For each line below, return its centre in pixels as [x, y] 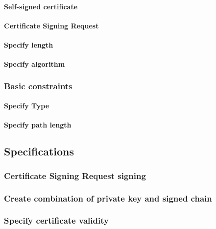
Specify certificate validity [56, 220]
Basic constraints [38, 86]
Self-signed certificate [41, 6]
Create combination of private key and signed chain [108, 198]
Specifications [39, 151]
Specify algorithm [35, 64]
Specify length [29, 44]
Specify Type [27, 106]
